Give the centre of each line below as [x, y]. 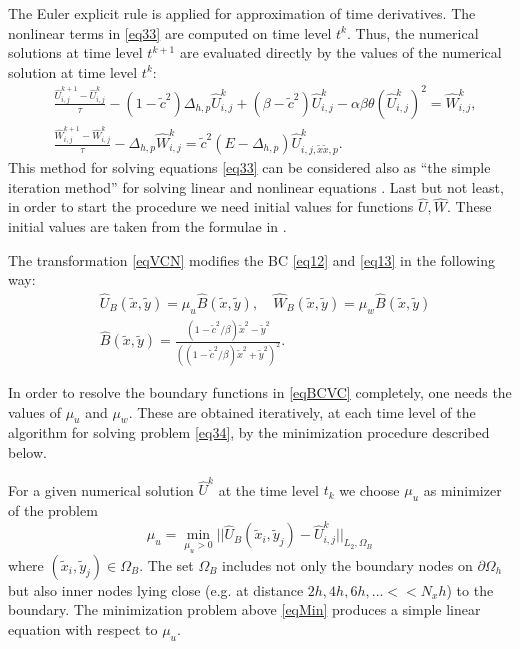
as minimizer [462, 489]
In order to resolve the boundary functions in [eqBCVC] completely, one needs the [260, 392]
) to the [470, 589]
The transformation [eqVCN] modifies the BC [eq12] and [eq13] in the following [252, 259]
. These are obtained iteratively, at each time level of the [302, 411]
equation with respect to [83, 628]
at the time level [268, 489]
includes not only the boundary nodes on [347, 564]
